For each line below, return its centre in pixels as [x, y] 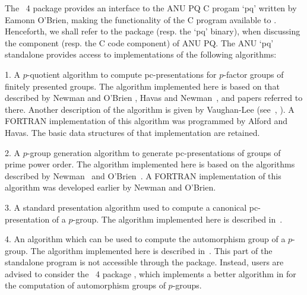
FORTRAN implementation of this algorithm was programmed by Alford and [146, 121]
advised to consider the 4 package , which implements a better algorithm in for [151, 273]
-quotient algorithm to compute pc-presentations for [122, 74]
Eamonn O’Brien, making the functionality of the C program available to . [141, 19]
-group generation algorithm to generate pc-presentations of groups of [154, 152]
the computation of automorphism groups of [85, 285]
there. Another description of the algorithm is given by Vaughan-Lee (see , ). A [150, 109]
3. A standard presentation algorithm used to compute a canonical [126, 207]
